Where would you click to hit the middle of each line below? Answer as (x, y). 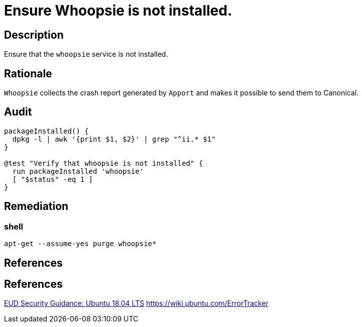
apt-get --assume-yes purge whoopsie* (80, 244)
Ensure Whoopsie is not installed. (118, 11)
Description (34, 35)
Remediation (36, 206)
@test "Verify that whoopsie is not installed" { (104, 163)
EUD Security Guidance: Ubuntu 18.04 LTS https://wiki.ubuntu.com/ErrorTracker (136, 303)
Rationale (28, 73)
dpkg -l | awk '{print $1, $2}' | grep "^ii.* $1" (114, 139)
